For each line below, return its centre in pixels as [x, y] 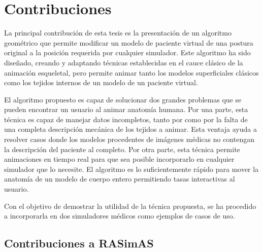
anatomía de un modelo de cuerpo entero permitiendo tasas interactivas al [120, 179]
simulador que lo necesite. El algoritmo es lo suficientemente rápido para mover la [131, 169]
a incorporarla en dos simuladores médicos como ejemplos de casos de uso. [120, 216]
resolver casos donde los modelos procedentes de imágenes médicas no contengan [129, 139]
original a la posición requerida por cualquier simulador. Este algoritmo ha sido [127, 52]
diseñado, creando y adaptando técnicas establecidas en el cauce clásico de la [124, 62]
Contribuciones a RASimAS [79, 243]
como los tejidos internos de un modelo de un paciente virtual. [101, 82]
